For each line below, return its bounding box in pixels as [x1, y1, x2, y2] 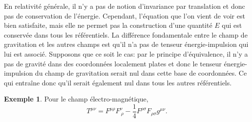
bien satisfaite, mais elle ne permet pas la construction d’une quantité [4, 20, 212, 30]
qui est [222, 20, 242, 30]
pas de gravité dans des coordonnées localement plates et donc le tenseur [4, 58, 222, 68]
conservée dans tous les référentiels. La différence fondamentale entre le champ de [4, 29, 248, 40]
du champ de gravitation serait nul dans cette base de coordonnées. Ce [35, 68, 247, 78]
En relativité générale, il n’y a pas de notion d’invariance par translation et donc [4, 1, 245, 11]
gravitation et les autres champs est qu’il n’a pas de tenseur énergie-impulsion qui [4, 39, 249, 49]
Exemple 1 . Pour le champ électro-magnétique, [4, 94, 148, 104]
